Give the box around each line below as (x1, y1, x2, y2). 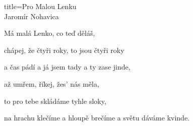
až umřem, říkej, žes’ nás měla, (4, 78, 99, 89)
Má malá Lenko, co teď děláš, (4, 28, 95, 38)
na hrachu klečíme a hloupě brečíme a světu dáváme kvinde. (4, 112, 190, 123)
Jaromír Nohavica (4, 11, 59, 21)
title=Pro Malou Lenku (4, 1, 77, 11)
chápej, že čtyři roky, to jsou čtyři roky (4, 44, 124, 55)
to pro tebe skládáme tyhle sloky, (4, 95, 106, 106)
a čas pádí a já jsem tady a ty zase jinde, (4, 61, 131, 72)
